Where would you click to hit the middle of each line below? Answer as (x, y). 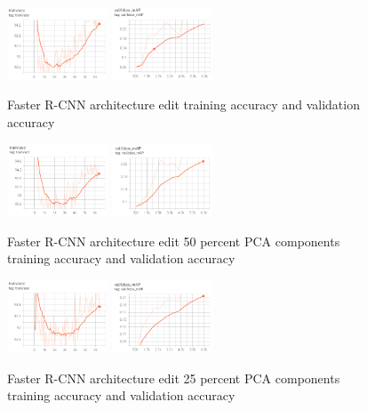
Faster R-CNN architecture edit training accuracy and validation (183, 105)
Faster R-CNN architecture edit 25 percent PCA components (174, 378)
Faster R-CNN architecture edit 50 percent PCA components (174, 241)
